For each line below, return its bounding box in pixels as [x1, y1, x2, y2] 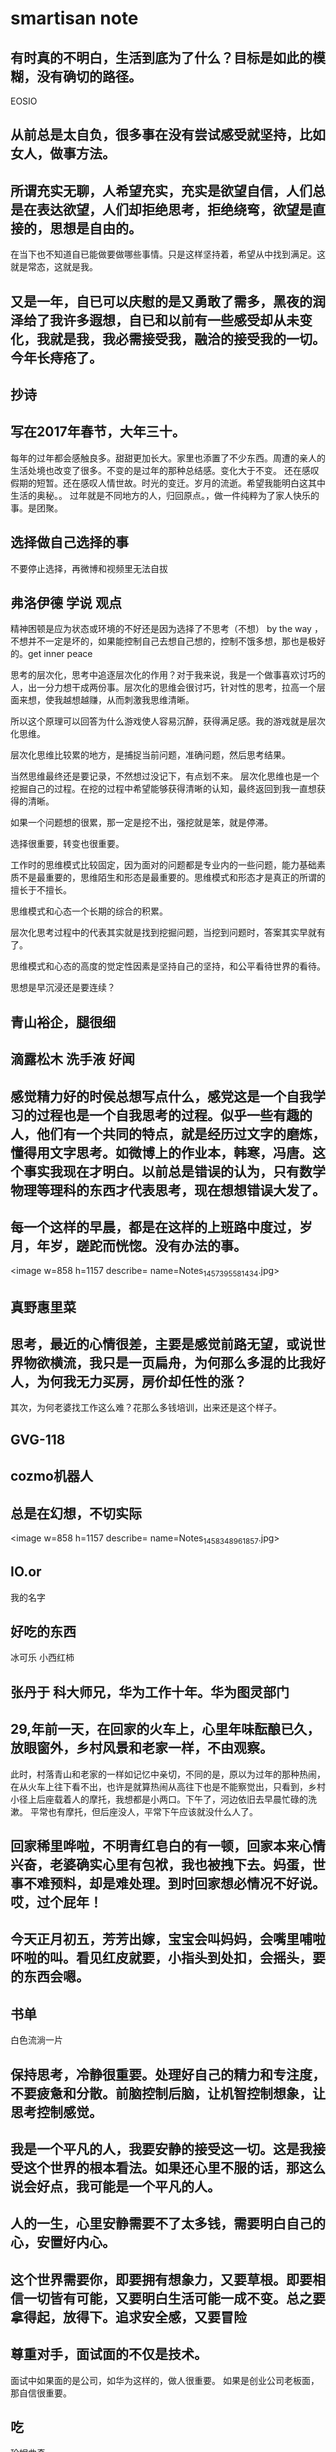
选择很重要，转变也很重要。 [10, 838, 125, 850]
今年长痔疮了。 [10, 349, 103, 366]
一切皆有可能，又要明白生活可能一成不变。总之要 [23, 2290, 326, 2307]
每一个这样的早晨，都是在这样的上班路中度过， [10, 1218, 300, 1236]
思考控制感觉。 [10, 2103, 103, 2121]
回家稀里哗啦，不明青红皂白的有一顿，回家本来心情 [10, 1838, 326, 1855]
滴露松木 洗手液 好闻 [10, 1051, 135, 1068]
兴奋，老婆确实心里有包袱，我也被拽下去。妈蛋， [10, 1857, 313, 1874]
